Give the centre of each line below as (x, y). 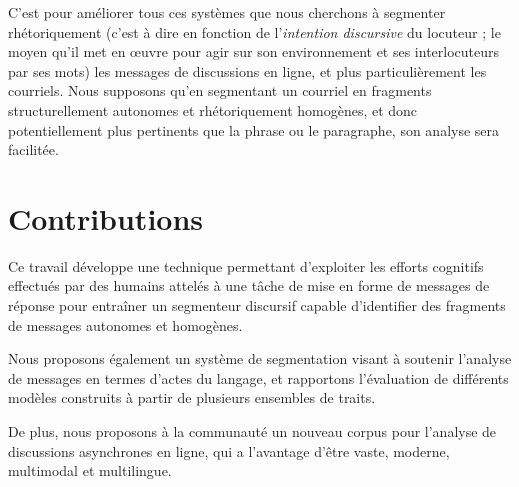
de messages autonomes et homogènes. (125, 324)
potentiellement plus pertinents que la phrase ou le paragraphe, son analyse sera (254, 129)
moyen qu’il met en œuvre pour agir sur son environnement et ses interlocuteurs (254, 51)
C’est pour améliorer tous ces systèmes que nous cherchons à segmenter (227, 12)
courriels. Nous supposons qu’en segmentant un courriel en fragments (220, 90)
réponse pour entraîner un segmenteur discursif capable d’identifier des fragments (257, 305)
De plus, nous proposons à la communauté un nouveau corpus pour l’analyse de (252, 431)
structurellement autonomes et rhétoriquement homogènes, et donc (213, 109)
